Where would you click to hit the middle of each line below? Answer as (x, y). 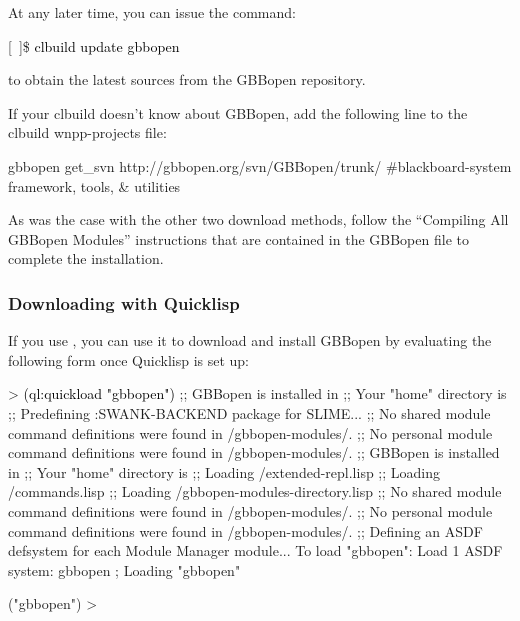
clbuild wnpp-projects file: (87, 132)
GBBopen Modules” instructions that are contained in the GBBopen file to (238, 238)
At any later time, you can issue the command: (152, 12)
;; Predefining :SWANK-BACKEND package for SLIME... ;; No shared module (249, 412)
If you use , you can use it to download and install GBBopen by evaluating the (250, 340)
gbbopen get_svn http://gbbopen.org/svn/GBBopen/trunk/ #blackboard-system (260, 165)
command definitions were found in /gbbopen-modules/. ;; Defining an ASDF (245, 530)
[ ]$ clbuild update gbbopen (94, 45)
